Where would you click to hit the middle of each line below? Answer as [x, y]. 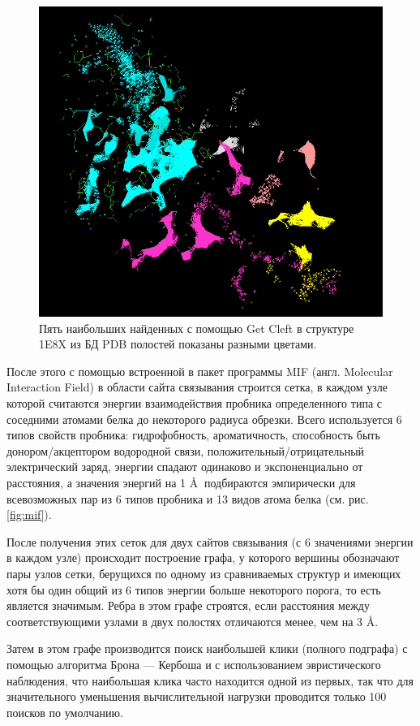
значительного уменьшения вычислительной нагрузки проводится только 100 [197, 696]
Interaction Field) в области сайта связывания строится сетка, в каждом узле [197, 387]
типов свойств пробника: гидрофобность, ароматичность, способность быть [193, 435]
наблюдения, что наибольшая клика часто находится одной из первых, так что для [210, 680]
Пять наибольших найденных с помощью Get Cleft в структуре [197, 328]
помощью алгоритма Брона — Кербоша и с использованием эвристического [194, 664]
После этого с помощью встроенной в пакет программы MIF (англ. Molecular [200, 371]
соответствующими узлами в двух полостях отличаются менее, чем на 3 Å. [193, 621]
